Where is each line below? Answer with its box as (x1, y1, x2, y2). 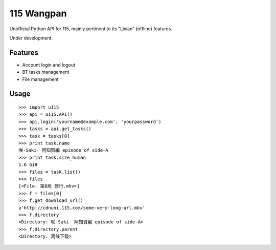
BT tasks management (22, 69, 70, 75)
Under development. (9, 35, 53, 41)
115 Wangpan (9, 8, 67, 19)
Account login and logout (22, 61, 76, 68)
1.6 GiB (18, 162, 38, 168)
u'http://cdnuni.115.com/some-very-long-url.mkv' (18, 205, 146, 211)
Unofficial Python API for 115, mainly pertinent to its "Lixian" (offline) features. (9, 26, 172, 32)
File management (22, 76, 59, 82)
